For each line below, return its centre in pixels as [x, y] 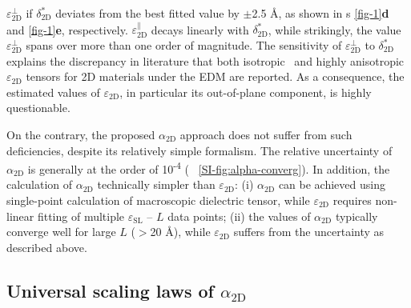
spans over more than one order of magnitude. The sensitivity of [184, 45]
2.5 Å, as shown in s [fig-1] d [320, 13]
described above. [47, 247]
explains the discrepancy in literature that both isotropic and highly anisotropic [205, 60]
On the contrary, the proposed [81, 134]
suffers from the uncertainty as [309, 232]
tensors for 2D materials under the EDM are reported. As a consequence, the [215, 76]
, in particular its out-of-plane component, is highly [246, 92]
